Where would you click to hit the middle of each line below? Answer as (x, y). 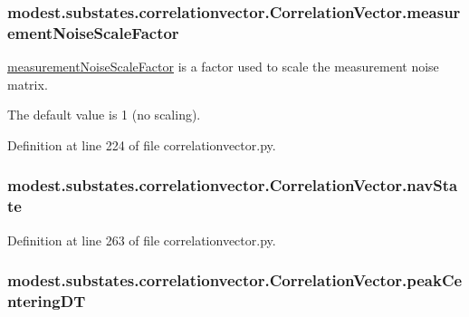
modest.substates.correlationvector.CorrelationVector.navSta (233, 185)
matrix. (28, 84)
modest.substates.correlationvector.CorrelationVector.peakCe (235, 280)
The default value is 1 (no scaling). (104, 115)
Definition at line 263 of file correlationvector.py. (142, 240)
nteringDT (47, 301)
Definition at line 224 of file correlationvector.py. (142, 144)
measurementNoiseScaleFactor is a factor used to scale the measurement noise (223, 67)
